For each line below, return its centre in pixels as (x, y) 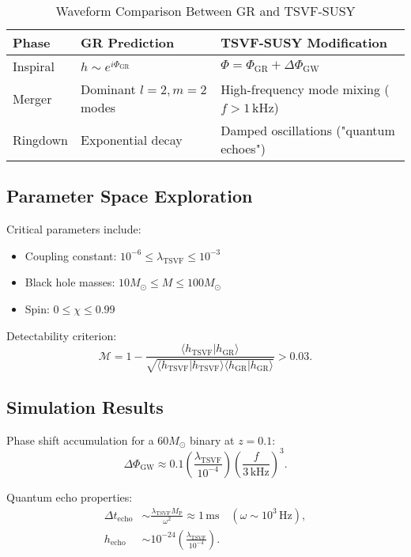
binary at (212, 440)
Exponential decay (132, 139)
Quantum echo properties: (70, 496)
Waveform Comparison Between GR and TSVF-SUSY (205, 11)
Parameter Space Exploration (130, 196)
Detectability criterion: (62, 335)
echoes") (243, 148)
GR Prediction (128, 42)
